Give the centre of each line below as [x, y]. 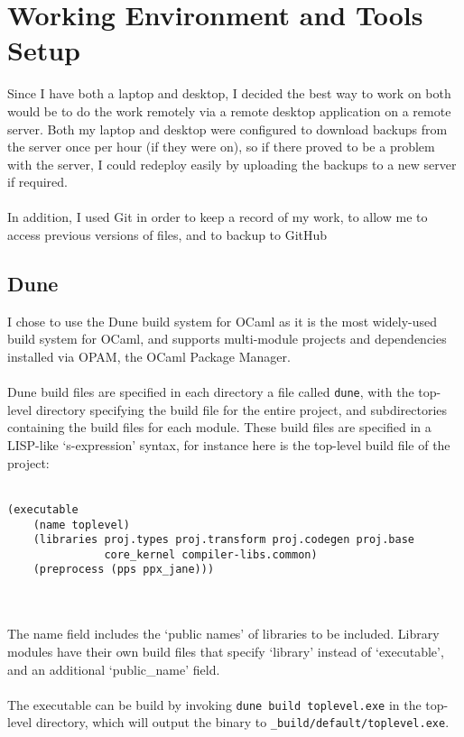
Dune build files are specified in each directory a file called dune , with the [211, 392]
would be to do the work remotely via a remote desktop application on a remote [229, 111]
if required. [37, 182]
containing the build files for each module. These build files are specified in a [219, 427]
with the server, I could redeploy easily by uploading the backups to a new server [232, 164]
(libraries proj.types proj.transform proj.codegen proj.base [224, 540]
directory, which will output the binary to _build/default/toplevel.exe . [242, 722]
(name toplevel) [82, 525]
